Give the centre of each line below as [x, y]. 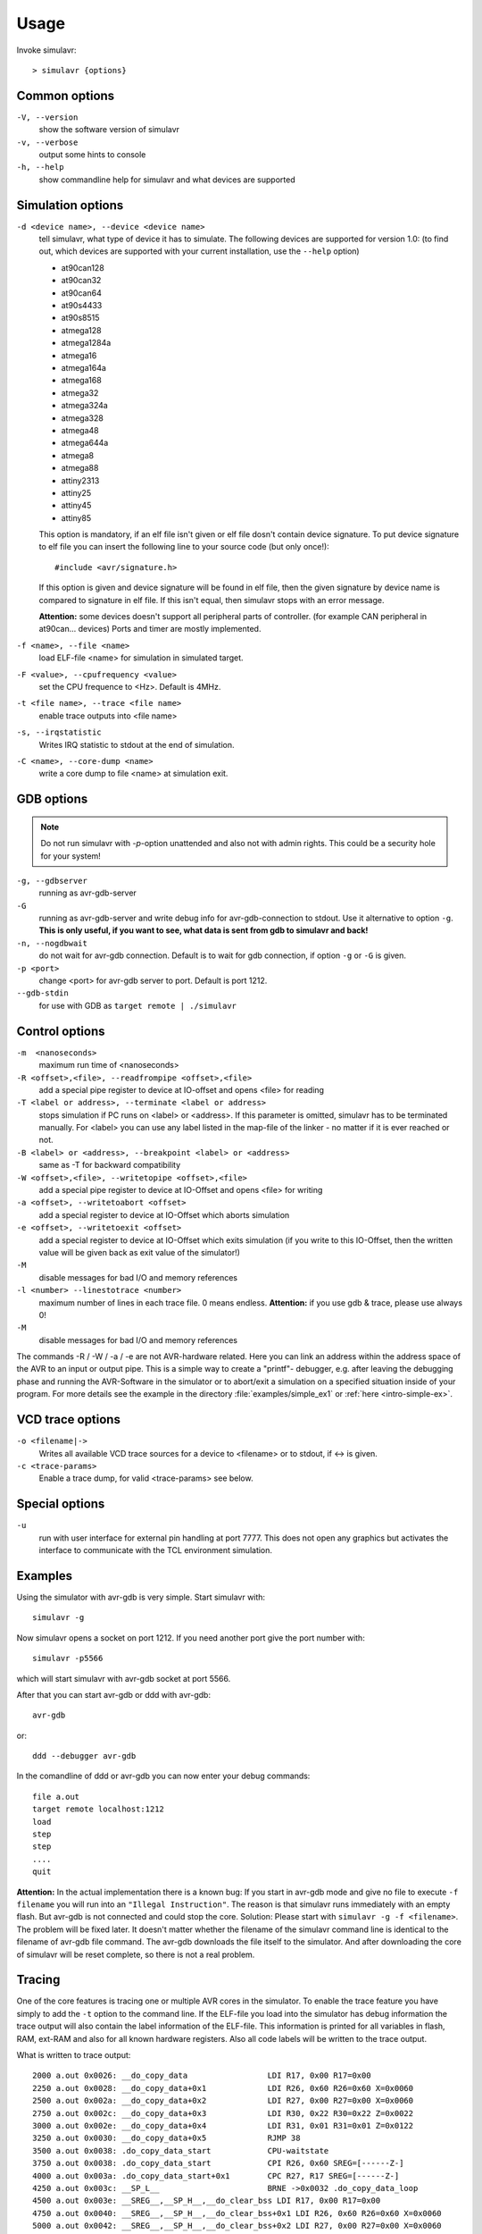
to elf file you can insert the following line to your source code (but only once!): [184, 547]
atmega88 [80, 468]
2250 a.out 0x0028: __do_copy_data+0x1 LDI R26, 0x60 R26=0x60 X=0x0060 [223, 2088]
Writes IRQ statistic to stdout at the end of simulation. [137, 744]
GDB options [52, 799]
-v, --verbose [47, 142]
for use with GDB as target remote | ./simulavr [137, 1005]
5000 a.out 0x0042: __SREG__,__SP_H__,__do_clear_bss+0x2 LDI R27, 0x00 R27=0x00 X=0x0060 [237, 2226]
